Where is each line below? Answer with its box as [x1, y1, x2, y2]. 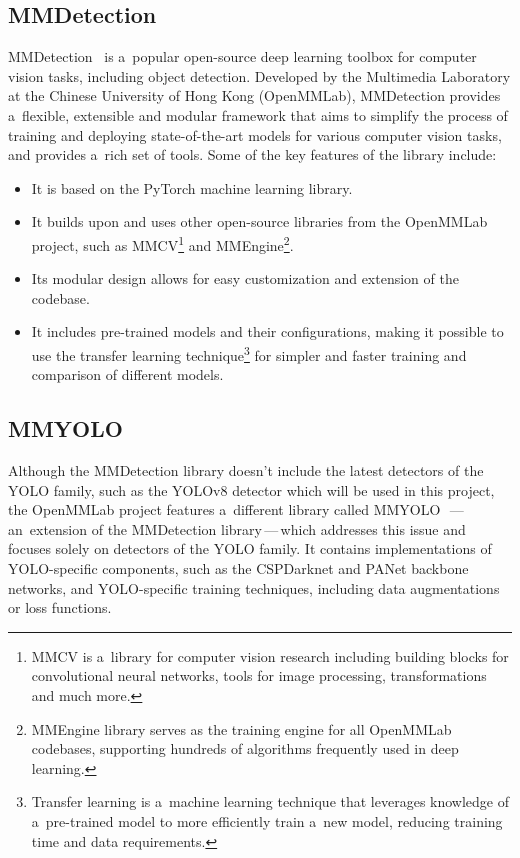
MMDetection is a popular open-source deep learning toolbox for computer [8, 46, 477, 67]
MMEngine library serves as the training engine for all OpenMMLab [31, 718, 452, 739]
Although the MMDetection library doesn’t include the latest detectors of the [8, 460, 484, 481]
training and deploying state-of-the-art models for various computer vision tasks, [8, 124, 502, 145]
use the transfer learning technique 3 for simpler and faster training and [31, 341, 467, 365]
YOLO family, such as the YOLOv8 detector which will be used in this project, [8, 479, 495, 500]
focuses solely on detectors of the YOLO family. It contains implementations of [8, 538, 492, 559]
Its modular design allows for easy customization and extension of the [31, 268, 459, 289]
